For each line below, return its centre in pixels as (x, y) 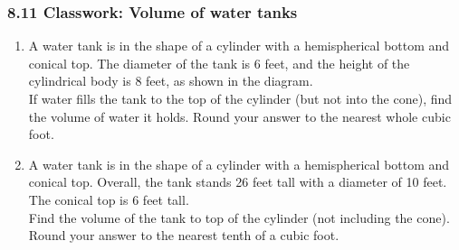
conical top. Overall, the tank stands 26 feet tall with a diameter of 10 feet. (238, 182)
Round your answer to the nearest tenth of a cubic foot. (184, 235)
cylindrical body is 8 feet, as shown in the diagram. (171, 81)
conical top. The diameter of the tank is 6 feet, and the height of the (219, 63)
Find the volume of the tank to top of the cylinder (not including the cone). (239, 217)
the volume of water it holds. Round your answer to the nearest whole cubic (239, 116)
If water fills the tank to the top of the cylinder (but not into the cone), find (240, 98)
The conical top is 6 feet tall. (109, 199)
